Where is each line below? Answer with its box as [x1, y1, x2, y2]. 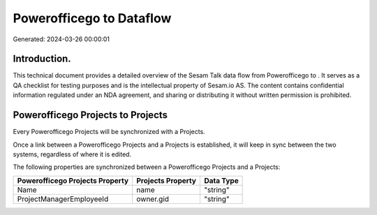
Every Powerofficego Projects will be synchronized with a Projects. [13, 128, 205, 136]
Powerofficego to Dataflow [13, 10, 172, 26]
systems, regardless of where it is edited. [13, 150, 132, 158]
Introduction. [13, 53, 71, 65]
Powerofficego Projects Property [17, 175, 129, 185]
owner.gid [136, 194, 170, 204]
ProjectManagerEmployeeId [17, 194, 109, 204]
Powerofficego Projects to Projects [13, 109, 168, 121]
